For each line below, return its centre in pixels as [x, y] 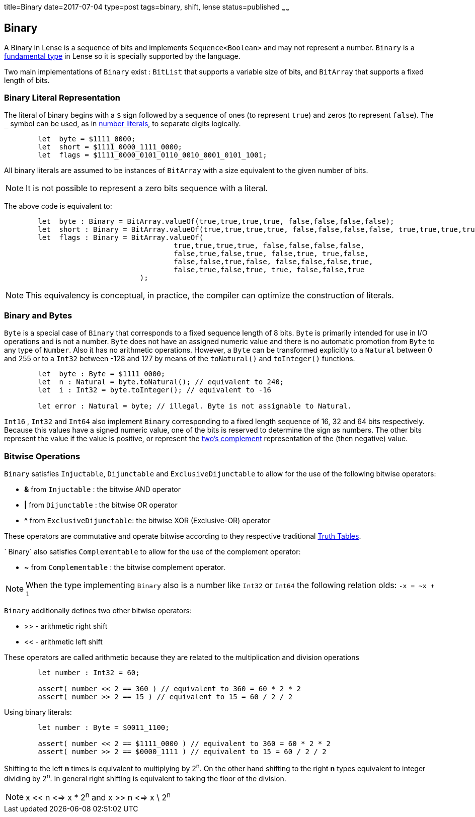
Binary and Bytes [38, 315]
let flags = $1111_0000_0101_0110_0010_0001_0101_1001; [152, 155]
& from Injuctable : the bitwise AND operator [103, 489]
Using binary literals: [38, 712]
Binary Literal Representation [62, 98]
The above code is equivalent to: [58, 206]
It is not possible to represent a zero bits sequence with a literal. [147, 188]
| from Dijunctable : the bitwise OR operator [101, 505]
